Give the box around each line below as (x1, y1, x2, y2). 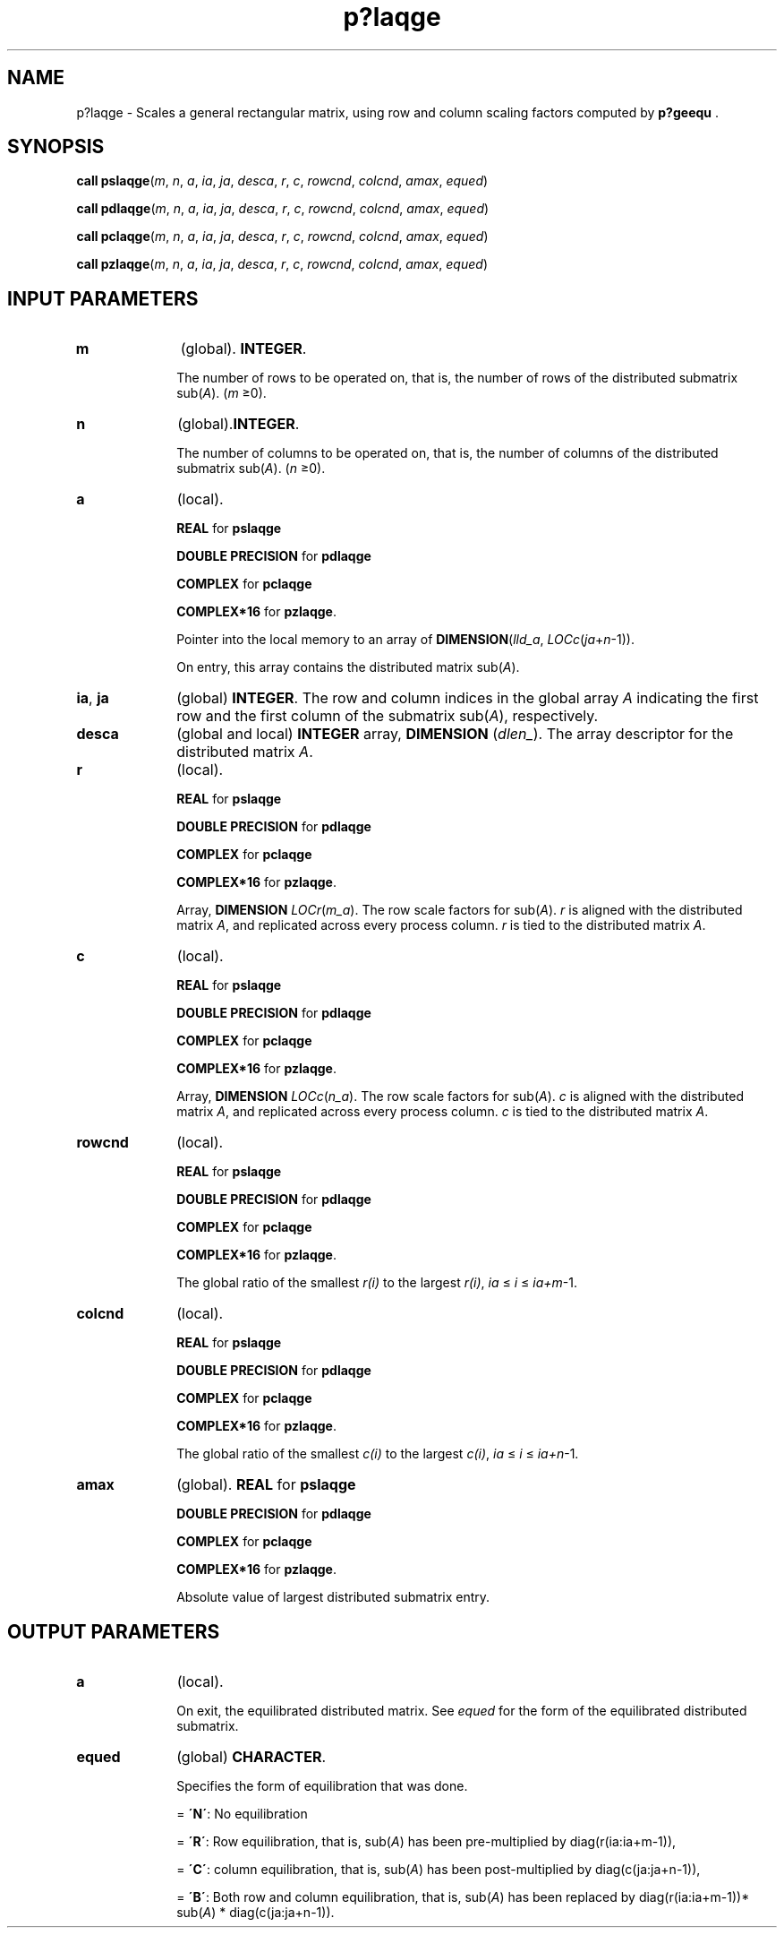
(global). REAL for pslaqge (176, 1475, 356, 1494)
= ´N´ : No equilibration (176, 1806, 308, 1822)
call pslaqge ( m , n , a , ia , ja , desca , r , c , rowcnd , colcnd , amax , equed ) (76, 173, 489, 189)
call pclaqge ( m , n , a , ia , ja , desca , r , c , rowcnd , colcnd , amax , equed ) (76, 228, 489, 245)
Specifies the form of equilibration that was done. (176, 1778, 468, 1794)
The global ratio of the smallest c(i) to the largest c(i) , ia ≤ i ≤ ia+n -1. (176, 1446, 579, 1462)
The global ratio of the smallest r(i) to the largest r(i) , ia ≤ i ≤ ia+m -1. (176, 1275, 577, 1291)
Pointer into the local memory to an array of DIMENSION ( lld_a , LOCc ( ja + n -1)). (176, 632, 635, 648)
